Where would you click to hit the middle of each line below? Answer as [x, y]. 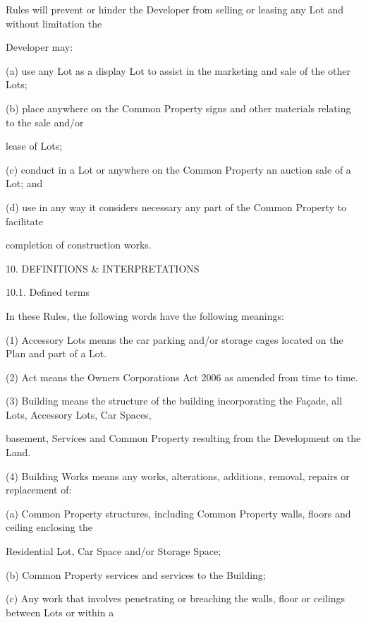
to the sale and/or [45, 122]
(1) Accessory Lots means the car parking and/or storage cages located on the [175, 339]
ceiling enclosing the [49, 527]
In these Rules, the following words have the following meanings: [145, 315]
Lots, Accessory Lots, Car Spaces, [79, 414]
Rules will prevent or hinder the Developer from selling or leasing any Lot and [175, 9]
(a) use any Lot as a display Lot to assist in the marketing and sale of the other [178, 70]
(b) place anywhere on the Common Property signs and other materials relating [178, 108]
